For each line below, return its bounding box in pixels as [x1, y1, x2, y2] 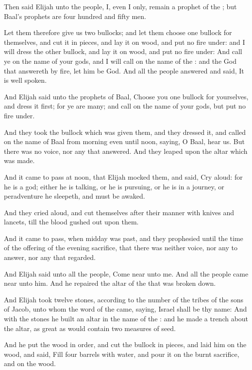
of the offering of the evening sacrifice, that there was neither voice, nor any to [4, 242, 237, 253]
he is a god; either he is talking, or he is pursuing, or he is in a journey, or [4, 181, 224, 191]
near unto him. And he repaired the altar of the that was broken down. [4, 278, 216, 288]
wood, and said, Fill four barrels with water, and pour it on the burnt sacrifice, [4, 349, 239, 359]
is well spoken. [4, 75, 47, 85]
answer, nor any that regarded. [4, 252, 96, 262]
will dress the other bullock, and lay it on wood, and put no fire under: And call [4, 46, 242, 56]
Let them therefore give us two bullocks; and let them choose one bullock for [4, 27, 232, 37]
